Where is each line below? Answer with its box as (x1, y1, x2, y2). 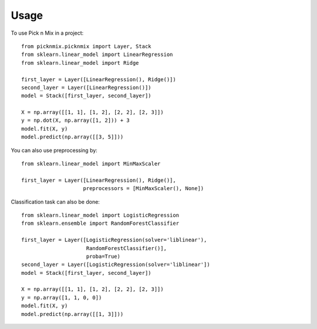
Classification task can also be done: (11, 198, 100, 205)
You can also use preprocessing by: (11, 147, 98, 154)
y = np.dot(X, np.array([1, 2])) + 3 (21, 117, 130, 124)
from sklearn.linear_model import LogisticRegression (21, 212, 179, 218)
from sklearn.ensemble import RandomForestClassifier (21, 220, 179, 227)
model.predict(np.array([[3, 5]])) (21, 134, 124, 141)
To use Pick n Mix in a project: (11, 29, 84, 36)
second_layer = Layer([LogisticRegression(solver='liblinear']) (21, 261, 211, 268)
